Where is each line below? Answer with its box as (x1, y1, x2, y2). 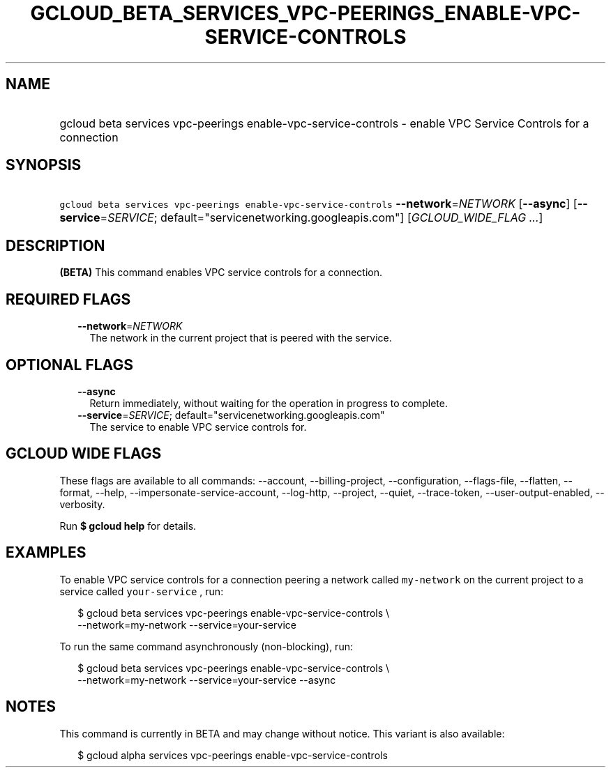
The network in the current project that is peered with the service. (89, 332, 392, 344)
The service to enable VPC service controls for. (89, 420, 307, 433)
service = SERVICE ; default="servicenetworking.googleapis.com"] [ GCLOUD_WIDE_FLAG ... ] (59, 211, 543, 225)
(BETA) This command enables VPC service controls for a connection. (59, 266, 383, 279)
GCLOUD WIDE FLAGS (6, 445, 162, 463)
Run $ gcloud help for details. (59, 519, 197, 532)
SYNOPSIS (6, 156, 82, 174)
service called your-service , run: (59, 585, 224, 597)
